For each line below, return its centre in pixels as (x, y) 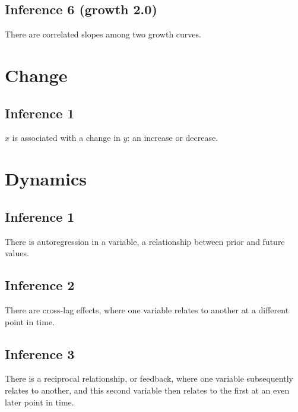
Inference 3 (40, 353)
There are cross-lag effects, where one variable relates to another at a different (147, 309)
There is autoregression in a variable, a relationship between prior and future (145, 241)
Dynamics (46, 179)
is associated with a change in (66, 138)
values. (17, 253)
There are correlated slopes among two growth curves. (103, 34)
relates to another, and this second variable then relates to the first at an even (147, 390)
